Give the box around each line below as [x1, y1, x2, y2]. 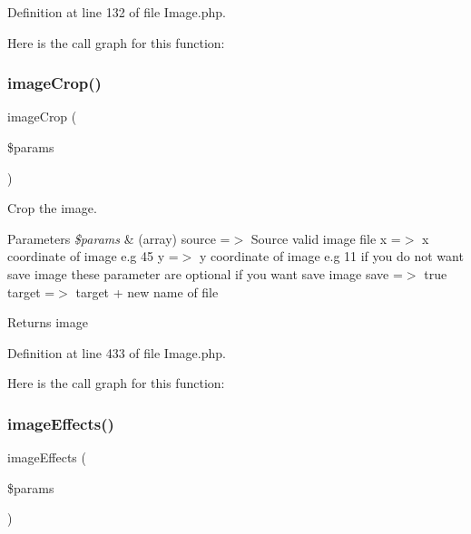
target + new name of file [75, 282, 219, 301]
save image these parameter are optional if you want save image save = [7, 264, 403, 283]
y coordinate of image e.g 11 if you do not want [199, 247, 464, 266]
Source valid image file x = [250, 228, 401, 248]
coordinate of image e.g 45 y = [7, 247, 179, 266]
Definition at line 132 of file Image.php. [7, 3, 226, 21]
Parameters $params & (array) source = [7, 228, 231, 248]
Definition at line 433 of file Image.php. [7, 343, 226, 362]
